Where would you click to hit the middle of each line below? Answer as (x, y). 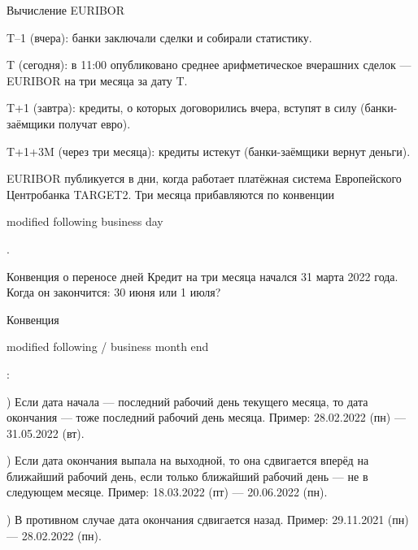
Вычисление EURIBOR (66, 10)
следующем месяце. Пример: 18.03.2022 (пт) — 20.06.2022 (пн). (167, 492)
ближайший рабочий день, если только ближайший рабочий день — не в (187, 476)
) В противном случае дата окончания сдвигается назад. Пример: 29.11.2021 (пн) (208, 520)
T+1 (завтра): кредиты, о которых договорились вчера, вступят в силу (182, 108)
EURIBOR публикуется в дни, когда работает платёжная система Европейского (204, 178)
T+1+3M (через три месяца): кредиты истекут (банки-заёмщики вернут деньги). (209, 151)
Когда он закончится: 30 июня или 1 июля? (114, 292)
